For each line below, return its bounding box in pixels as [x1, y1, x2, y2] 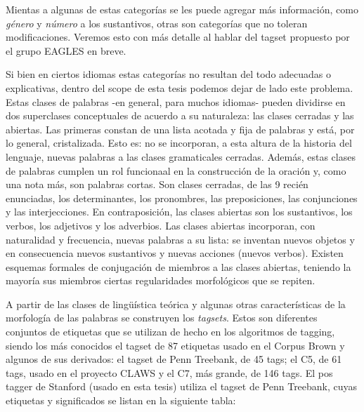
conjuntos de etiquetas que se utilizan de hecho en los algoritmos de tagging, [6, 324, 335, 339]
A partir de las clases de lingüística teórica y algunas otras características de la [6, 296, 346, 311]
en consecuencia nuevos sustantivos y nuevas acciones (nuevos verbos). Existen [6, 246, 344, 260]
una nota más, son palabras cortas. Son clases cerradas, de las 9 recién [6, 177, 308, 192]
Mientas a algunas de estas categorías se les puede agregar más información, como [6, 2, 358, 16]
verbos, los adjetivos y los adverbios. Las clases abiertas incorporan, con [6, 218, 316, 232]
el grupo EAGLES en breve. [6, 43, 126, 58]
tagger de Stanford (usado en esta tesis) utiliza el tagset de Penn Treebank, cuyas [6, 379, 358, 394]
